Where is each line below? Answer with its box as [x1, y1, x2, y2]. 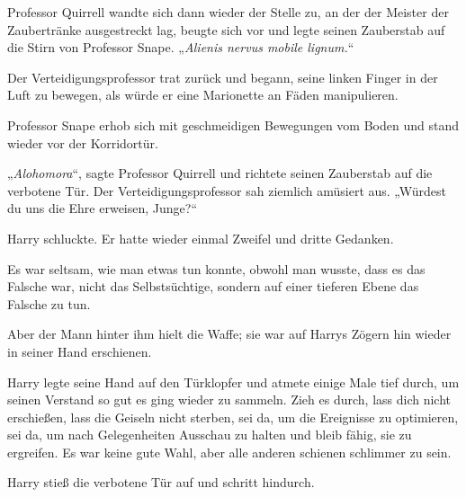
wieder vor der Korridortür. [7, 133, 158, 152]
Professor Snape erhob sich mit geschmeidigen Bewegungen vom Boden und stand [7, 115, 459, 134]
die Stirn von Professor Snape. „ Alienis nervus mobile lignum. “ [7, 38, 354, 57]
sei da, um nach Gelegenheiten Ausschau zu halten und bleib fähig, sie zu [7, 425, 412, 444]
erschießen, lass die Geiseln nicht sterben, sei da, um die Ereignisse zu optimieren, [7, 407, 459, 426]
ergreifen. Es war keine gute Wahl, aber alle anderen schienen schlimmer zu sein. [7, 442, 452, 461]
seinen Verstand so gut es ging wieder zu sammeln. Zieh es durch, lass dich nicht [7, 390, 452, 409]
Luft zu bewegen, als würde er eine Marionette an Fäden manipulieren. [7, 85, 399, 104]
